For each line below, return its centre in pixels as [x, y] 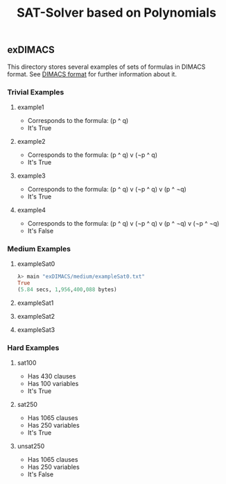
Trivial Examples [36, 92]
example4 [32, 210]
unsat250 [31, 447]
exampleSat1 [35, 303]
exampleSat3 [36, 329]
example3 [32, 176]
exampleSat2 [36, 316]
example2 [32, 141]
